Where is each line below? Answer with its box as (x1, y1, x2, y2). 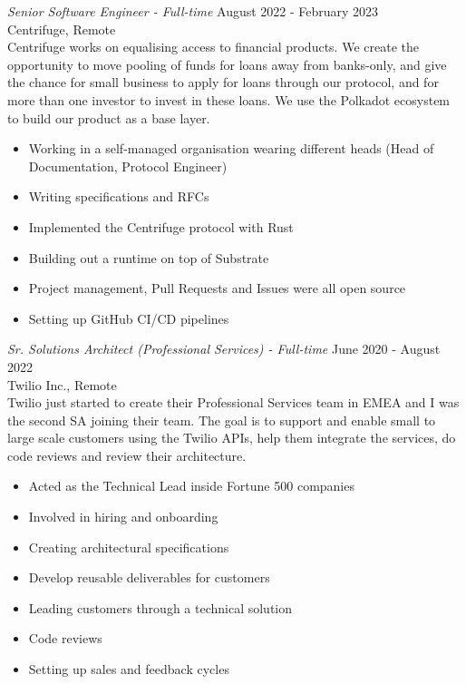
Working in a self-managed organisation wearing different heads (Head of (28, 139, 434, 158)
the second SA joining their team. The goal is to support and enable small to (7, 410, 436, 429)
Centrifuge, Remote (7, 19, 116, 38)
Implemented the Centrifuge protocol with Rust (28, 217, 294, 236)
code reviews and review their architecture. (7, 445, 247, 464)
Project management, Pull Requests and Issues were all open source (28, 278, 406, 298)
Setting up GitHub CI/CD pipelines (28, 308, 229, 327)
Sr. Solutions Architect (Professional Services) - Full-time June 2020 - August (7, 339, 441, 358)
